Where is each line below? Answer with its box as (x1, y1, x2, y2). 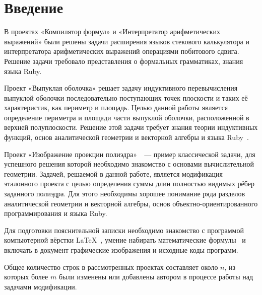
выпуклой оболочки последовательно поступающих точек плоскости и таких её (4, 92, 248, 103)
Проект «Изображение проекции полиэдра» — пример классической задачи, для (4, 149, 255, 159)
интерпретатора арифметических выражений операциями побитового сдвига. (4, 46, 239, 56)
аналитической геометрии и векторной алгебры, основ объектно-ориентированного (4, 198, 258, 208)
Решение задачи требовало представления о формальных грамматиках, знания (4, 55, 243, 66)
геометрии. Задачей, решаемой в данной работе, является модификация (4, 168, 223, 179)
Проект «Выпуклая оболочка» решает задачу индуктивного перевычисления (4, 83, 238, 93)
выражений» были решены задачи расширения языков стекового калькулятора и (4, 36, 249, 46)
